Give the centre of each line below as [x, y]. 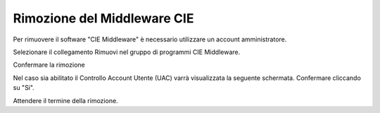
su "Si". [24, 88]
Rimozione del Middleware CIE [103, 18]
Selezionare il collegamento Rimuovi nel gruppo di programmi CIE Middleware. [127, 52]
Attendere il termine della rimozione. [66, 100]
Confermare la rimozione [49, 65]
